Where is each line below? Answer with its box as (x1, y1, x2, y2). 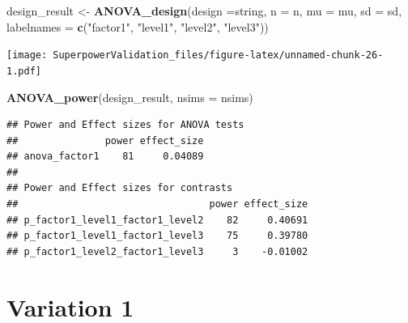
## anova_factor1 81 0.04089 (6, 151, 204, 163)
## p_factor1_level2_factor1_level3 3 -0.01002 (6, 245, 308, 257)
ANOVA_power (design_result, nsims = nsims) (6, 88, 253, 105)
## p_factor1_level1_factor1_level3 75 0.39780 (6, 230, 308, 242)
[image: (6, 49, 48, 62)
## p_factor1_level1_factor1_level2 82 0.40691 (6, 214, 308, 226)
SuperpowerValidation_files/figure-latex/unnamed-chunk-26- (53, 49, 384, 62)
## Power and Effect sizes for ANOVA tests (6, 119, 244, 131)
